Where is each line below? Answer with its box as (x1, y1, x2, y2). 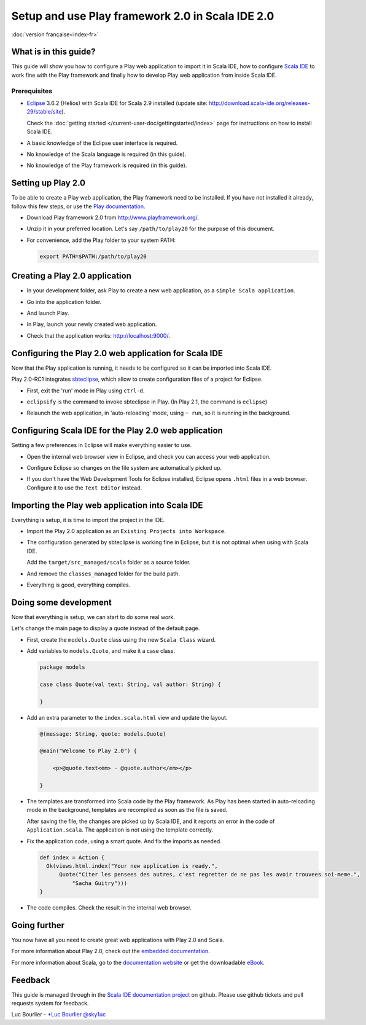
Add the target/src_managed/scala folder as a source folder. (26, 559, 191, 566)
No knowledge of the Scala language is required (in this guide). (26, 150, 187, 158)
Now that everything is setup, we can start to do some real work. (11, 613, 175, 620)
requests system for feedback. (11, 1000, 89, 1007)
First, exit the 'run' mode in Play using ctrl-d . (26, 387, 145, 394)
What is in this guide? (11, 47, 96, 57)
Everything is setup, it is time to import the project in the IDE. (11, 516, 165, 523)
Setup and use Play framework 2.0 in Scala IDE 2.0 (11, 9, 274, 23)
